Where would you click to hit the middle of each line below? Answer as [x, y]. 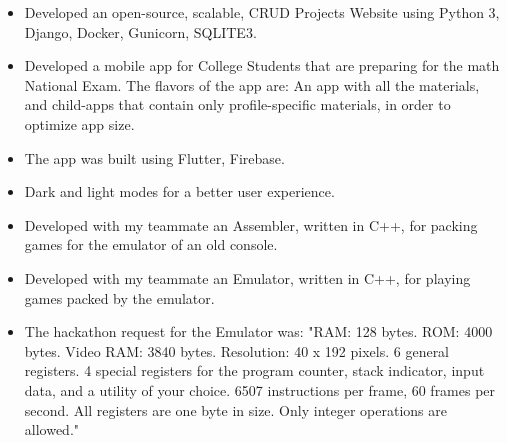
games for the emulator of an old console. [151, 244]
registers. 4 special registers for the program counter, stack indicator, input [254, 370]
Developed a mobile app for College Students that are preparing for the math [262, 65]
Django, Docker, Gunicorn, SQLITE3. [140, 31]
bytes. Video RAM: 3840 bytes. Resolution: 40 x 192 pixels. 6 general [237, 350]
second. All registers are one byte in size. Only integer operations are [235, 409]
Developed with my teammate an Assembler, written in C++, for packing [251, 224]
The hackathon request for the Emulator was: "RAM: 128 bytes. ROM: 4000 [258, 331]
